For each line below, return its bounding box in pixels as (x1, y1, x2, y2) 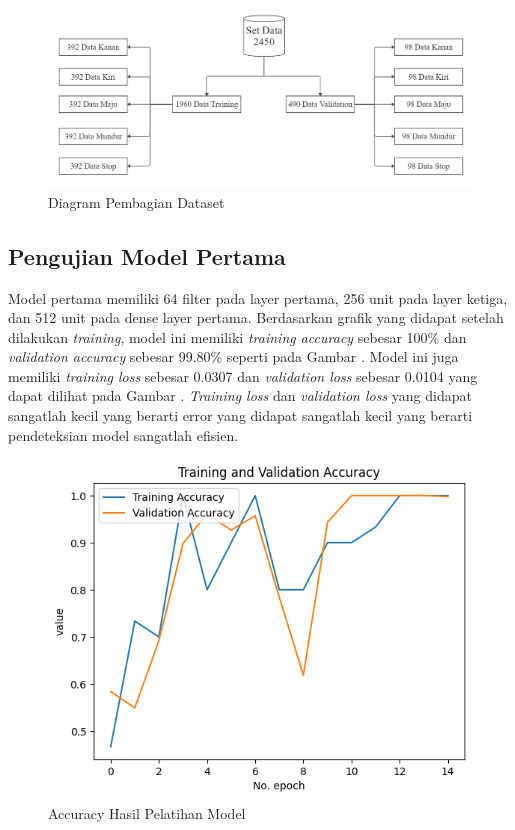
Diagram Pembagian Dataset (48, 191, 225, 212)
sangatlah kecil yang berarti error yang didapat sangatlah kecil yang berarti (8, 405, 473, 426)
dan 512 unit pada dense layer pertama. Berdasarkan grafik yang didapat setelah (8, 307, 504, 328)
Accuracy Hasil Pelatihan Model (48, 803, 246, 824)
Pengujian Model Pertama (8, 240, 286, 271)
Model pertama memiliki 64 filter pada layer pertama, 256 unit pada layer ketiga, (8, 287, 508, 308)
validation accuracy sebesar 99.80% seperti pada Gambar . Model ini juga (8, 346, 459, 367)
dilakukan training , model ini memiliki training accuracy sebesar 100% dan (8, 326, 467, 347)
